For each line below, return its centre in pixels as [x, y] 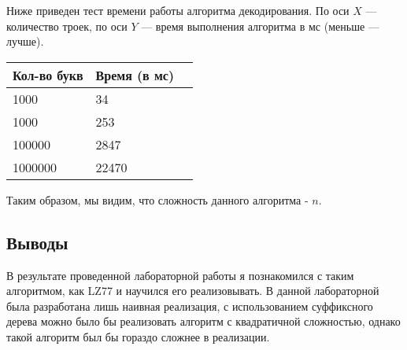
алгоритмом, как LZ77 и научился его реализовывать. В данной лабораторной [193, 291]
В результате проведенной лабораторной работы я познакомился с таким [180, 275]
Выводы [37, 242]
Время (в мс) [135, 75]
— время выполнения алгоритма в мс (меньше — [260, 26]
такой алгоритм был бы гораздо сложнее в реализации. [138, 336]
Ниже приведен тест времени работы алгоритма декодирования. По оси [178, 10]
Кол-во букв [48, 75]
